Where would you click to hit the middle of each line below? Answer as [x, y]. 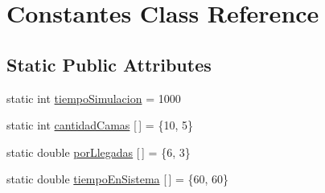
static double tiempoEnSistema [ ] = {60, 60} [118, 179]
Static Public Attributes [109, 64]
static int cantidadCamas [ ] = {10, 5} [100, 125]
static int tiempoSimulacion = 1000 [94, 98]
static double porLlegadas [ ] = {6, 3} [99, 152]
